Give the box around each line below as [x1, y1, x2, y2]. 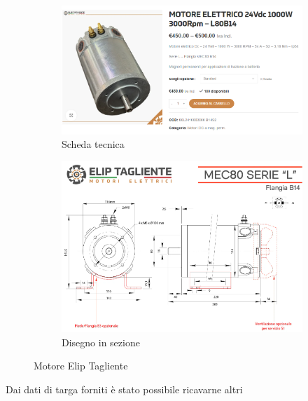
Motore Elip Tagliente [34, 358, 128, 373]
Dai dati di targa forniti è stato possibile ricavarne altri [6, 381, 243, 396]
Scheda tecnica [62, 137, 125, 151]
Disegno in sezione [62, 334, 140, 349]
